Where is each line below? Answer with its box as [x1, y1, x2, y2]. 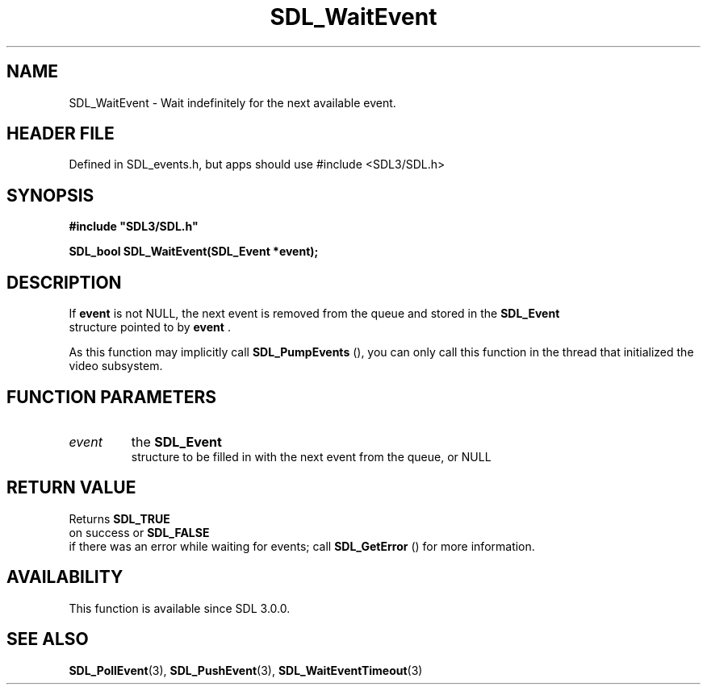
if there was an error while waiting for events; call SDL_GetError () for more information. [69, 539, 535, 553]
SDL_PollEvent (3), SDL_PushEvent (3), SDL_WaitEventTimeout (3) [69, 663, 423, 677]
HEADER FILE [6, 123, 115, 144]
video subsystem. [69, 359, 163, 373]
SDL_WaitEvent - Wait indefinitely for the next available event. [69, 95, 396, 110]
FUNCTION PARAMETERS [6, 386, 216, 407]
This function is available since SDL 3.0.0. [69, 601, 291, 615]
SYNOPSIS [6, 185, 94, 206]
